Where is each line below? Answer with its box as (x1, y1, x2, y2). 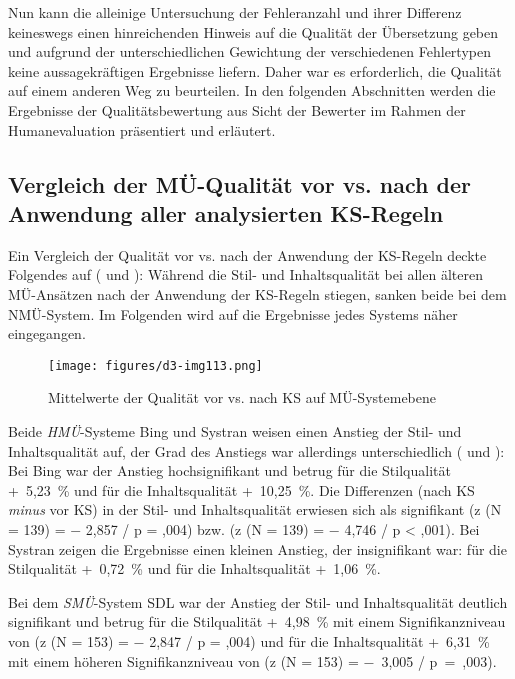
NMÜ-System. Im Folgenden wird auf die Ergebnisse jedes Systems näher (8, 303, 458, 324)
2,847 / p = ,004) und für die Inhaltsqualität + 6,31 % (149, 630, 490, 651)
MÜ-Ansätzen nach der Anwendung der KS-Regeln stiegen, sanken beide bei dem (8, 283, 507, 304)
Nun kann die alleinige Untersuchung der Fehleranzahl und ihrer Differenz (8, 2, 462, 22)
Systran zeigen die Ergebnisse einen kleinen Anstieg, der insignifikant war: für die (8, 538, 507, 559)
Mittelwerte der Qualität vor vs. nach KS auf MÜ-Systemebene (48, 387, 436, 408)
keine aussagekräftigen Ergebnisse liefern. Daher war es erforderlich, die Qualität (8, 60, 502, 81)
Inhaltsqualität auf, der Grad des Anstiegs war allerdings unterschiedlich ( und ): (8, 440, 505, 461)
